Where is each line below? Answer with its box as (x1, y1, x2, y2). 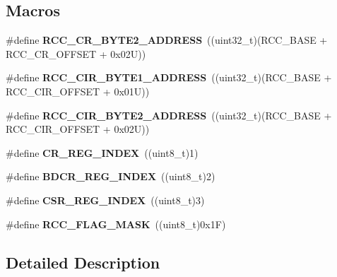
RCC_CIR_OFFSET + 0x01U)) (6, 83, 150, 98)
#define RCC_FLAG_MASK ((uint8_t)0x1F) (6, 216, 226, 231)
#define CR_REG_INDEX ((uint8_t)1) (6, 145, 199, 160)
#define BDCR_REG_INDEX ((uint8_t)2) (6, 169, 215, 184)
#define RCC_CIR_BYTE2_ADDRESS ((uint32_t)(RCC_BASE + (6, 107, 332, 122)
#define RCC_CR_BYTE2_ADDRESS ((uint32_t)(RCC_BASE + (6, 33, 328, 47)
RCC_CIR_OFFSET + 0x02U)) (6, 122, 150, 136)
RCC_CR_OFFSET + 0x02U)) (6, 46, 146, 61)
